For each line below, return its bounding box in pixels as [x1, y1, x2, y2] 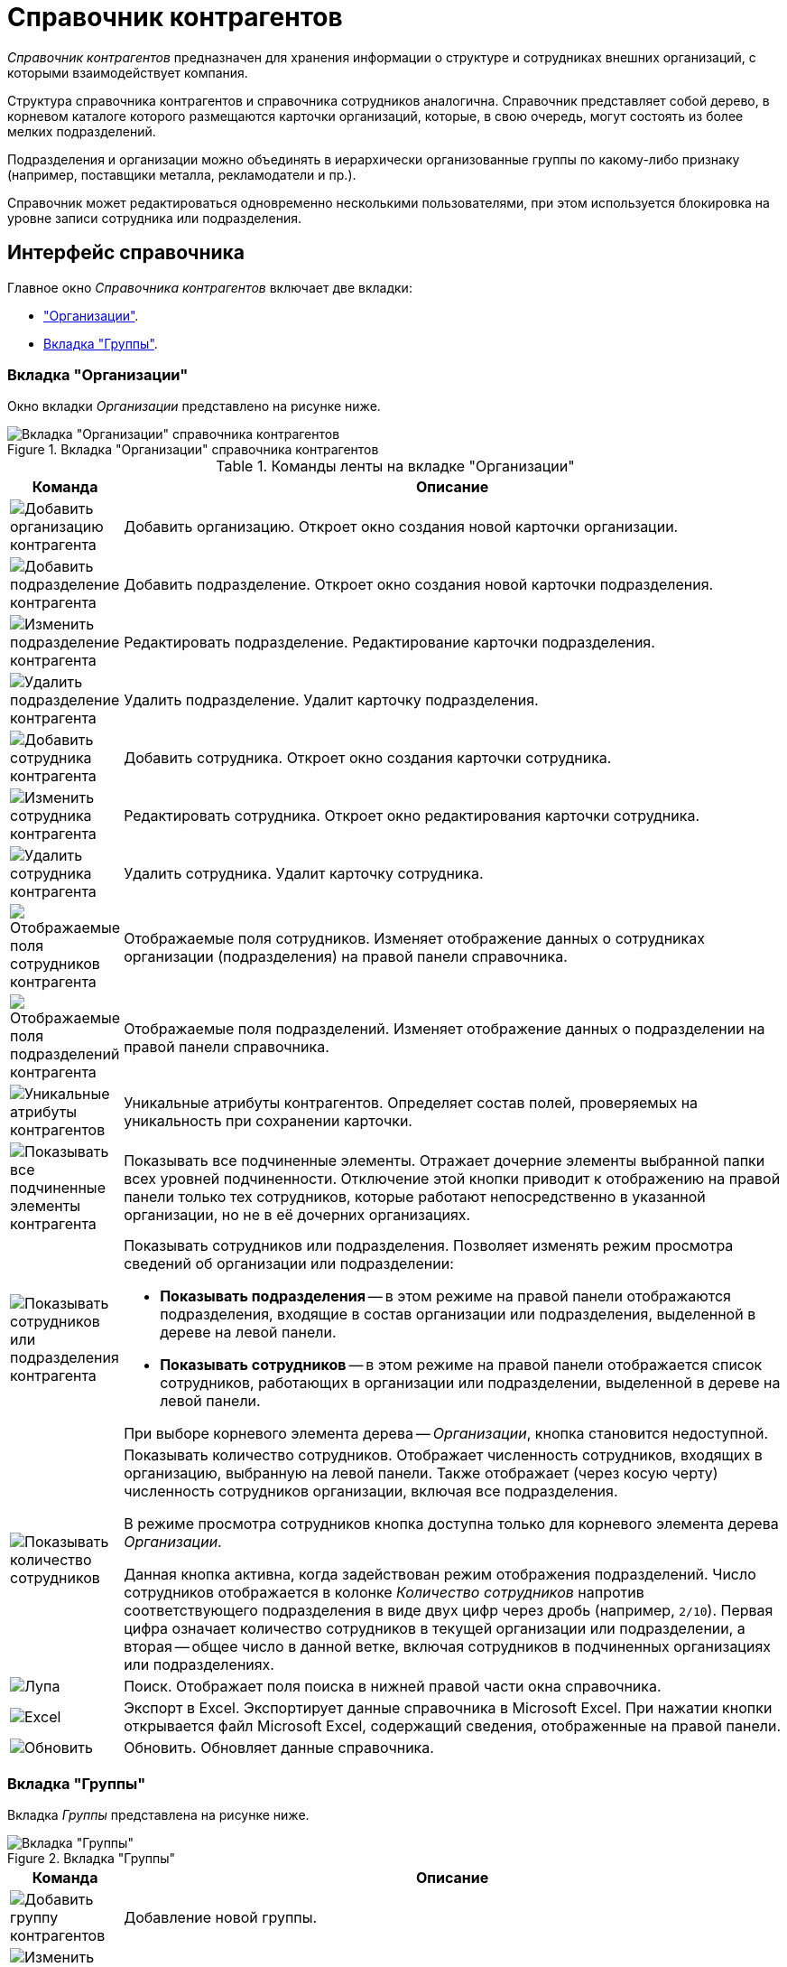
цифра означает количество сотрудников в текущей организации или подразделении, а [124, 1619, 745, 1638]
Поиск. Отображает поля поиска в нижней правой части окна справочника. [124, 1677, 662, 1696]
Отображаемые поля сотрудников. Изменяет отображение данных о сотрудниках [124, 929, 705, 948]
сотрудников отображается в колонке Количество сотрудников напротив [124, 1583, 644, 1602]
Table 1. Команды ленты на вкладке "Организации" [216, 457, 575, 476]
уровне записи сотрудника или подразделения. [7, 210, 302, 226]
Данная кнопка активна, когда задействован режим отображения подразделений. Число [124, 1565, 756, 1584]
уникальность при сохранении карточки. [124, 1112, 412, 1131]
